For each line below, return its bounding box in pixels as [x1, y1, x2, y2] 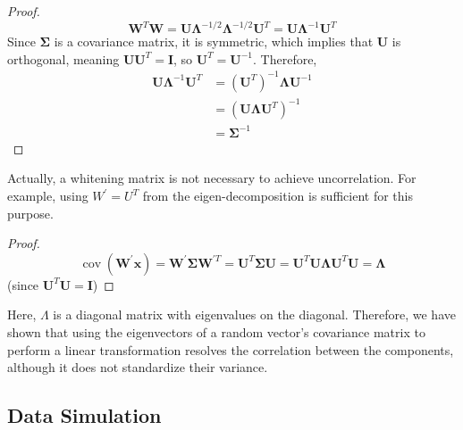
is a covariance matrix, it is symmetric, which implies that [54, 32, 374, 51]
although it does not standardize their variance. [7, 358, 268, 376]
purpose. [7, 203, 54, 222]
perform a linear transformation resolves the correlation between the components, [7, 340, 454, 359]
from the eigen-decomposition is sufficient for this [142, 186, 413, 205]
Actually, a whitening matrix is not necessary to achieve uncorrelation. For [7, 169, 417, 187]
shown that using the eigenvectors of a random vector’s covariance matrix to [7, 323, 425, 342]
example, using [7, 186, 88, 205]
